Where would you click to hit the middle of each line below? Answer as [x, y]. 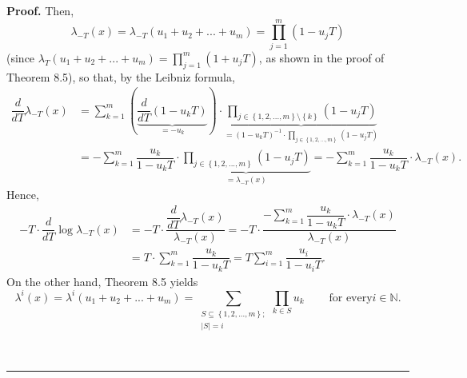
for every [351, 298]
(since [21, 57]
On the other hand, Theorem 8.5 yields [102, 281]
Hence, [23, 195]
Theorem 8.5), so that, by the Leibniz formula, [121, 76]
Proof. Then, [40, 10]
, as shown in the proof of [321, 57]
